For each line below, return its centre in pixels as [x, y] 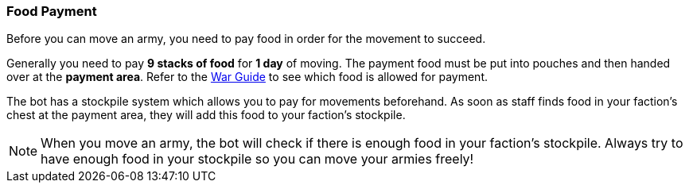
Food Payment [52, 11]
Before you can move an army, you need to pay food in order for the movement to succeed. [246, 39]
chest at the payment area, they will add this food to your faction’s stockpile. [206, 115]
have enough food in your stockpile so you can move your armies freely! [257, 159]
